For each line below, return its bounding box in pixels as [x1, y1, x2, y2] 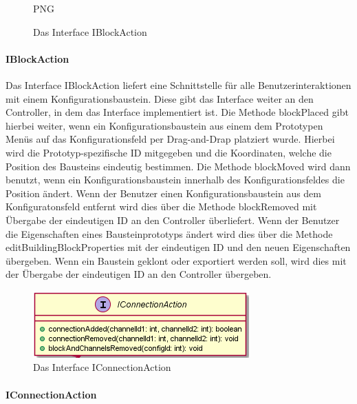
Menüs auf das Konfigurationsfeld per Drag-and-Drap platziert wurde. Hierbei [6, 132, 335, 146]
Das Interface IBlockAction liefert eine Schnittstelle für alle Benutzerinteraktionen [6, 77, 351, 92]
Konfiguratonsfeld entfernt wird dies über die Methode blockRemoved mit [6, 199, 317, 214]
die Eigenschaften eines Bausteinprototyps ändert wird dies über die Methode [6, 226, 333, 241]
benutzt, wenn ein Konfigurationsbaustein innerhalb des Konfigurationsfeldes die [6, 172, 345, 187]
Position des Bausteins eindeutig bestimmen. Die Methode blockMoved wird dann [6, 159, 351, 173]
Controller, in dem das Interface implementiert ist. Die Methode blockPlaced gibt [6, 105, 349, 119]
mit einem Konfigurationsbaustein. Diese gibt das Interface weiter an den [6, 91, 314, 105]
